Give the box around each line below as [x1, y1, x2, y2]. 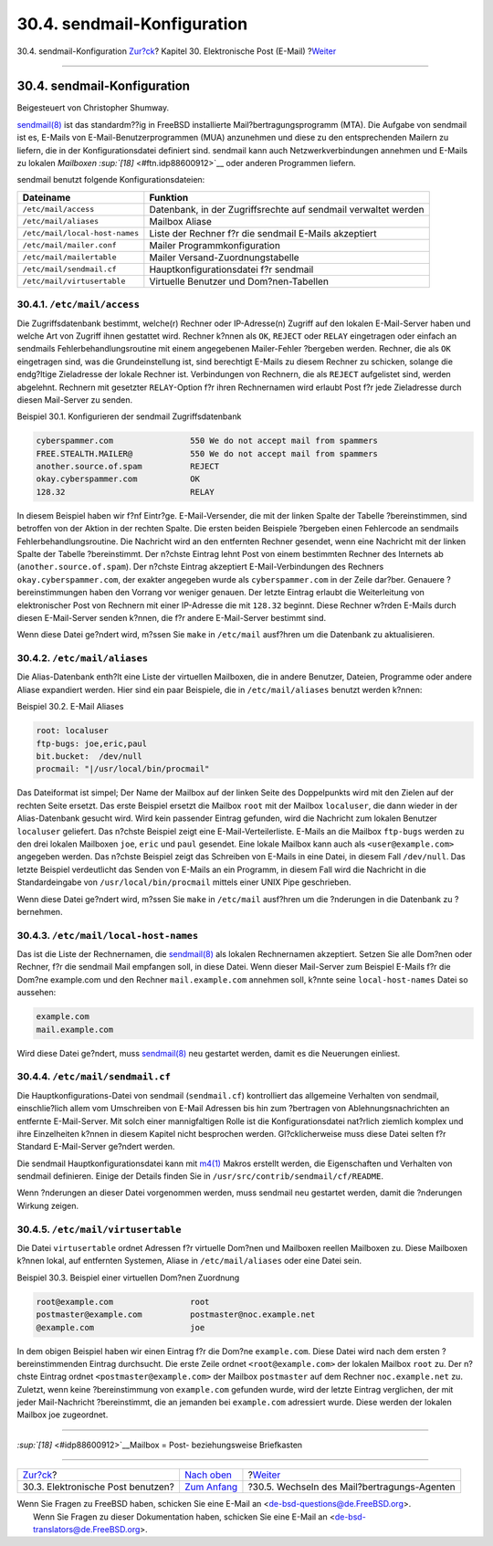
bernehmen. [16, 906, 63, 917]
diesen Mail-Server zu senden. [16, 394, 133, 405]
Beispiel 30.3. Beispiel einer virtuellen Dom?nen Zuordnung [16, 1272, 240, 1283]
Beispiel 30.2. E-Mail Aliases [16, 701, 124, 712]
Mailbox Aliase [149, 215, 212, 227]
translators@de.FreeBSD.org [33, 1524, 141, 1535]
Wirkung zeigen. [16, 1200, 79, 1211]
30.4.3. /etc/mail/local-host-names [16, 929, 199, 941]
